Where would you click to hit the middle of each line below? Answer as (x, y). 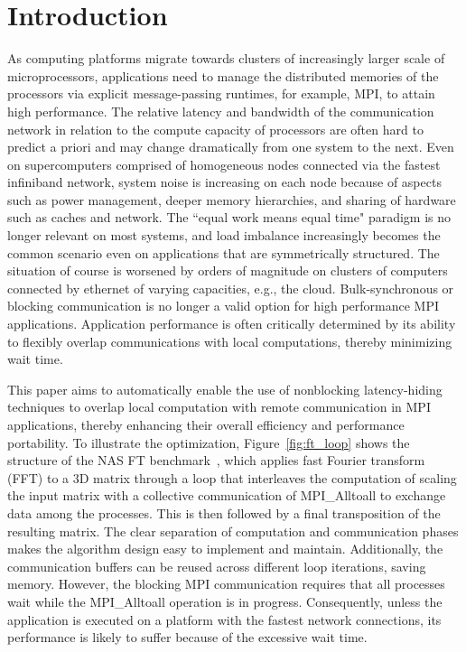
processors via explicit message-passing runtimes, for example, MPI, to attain (221, 93)
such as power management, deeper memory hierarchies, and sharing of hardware (232, 199)
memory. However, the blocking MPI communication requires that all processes (226, 584)
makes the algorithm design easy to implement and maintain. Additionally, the (225, 549)
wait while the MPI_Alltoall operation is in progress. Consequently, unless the (225, 601)
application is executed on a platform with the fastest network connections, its (224, 619)
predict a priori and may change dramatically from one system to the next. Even (231, 147)
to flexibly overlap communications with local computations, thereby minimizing (230, 341)
